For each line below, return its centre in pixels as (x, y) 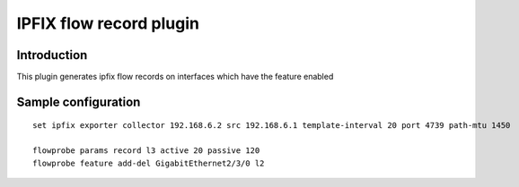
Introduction (52, 55)
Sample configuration (79, 102)
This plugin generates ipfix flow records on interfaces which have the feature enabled (175, 77)
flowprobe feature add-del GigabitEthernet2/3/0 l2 (149, 163)
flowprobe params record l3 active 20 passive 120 (146, 151)
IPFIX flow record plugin (108, 23)
